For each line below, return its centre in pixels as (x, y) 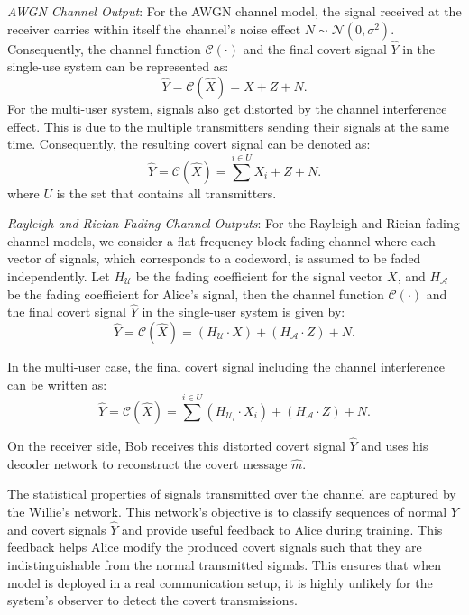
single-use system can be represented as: (118, 66)
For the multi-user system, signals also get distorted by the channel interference (227, 108)
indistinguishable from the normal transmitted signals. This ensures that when (225, 564)
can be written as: (57, 384)
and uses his (395, 446)
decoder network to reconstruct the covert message (147, 463)
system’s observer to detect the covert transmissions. (152, 600)
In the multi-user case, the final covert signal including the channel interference (226, 366)
